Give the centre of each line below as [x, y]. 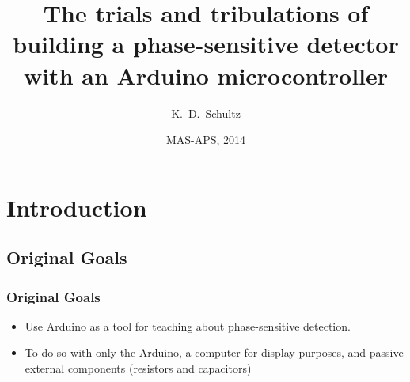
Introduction [77, 207]
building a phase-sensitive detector [206, 44]
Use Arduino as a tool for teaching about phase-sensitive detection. [188, 325]
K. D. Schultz [206, 113]
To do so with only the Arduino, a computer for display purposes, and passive [214, 352]
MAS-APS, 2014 [206, 140]
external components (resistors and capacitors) [138, 368]
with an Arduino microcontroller [206, 75]
